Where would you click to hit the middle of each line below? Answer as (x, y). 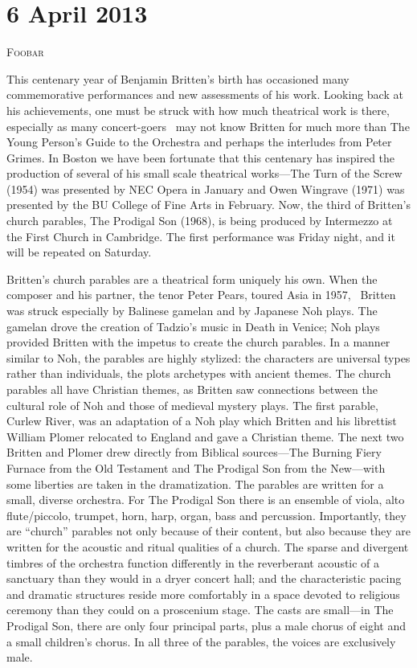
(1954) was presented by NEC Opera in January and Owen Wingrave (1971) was (206, 189)
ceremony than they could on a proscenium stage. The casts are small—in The (200, 610)
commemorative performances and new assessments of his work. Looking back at (205, 94)
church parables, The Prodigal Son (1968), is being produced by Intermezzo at (200, 221)
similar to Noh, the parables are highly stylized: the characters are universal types (208, 357)
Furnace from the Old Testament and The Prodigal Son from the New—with (196, 467)
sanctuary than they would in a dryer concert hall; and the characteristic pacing (204, 578)
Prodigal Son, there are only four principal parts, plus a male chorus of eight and (206, 625)
